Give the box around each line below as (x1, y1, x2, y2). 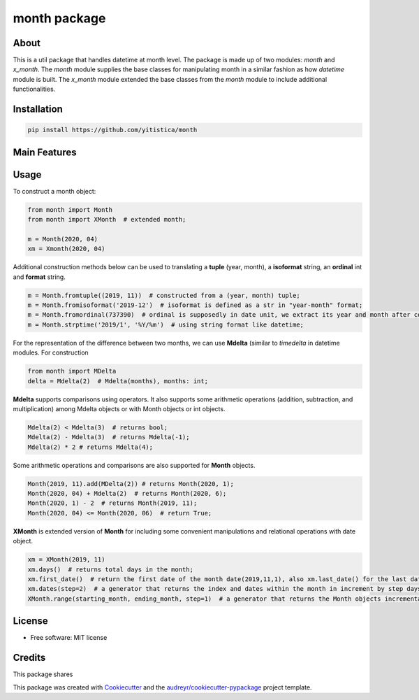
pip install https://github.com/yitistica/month (27, 126, 198, 134)
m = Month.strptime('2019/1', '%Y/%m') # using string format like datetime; (27, 320, 304, 329)
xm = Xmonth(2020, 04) (27, 245, 105, 253)
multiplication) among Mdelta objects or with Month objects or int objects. (13, 404, 226, 413)
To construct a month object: (13, 187, 96, 195)
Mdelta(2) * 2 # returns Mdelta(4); (27, 443, 154, 451)
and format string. (13, 273, 66, 281)
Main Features (13, 146, 77, 158)
